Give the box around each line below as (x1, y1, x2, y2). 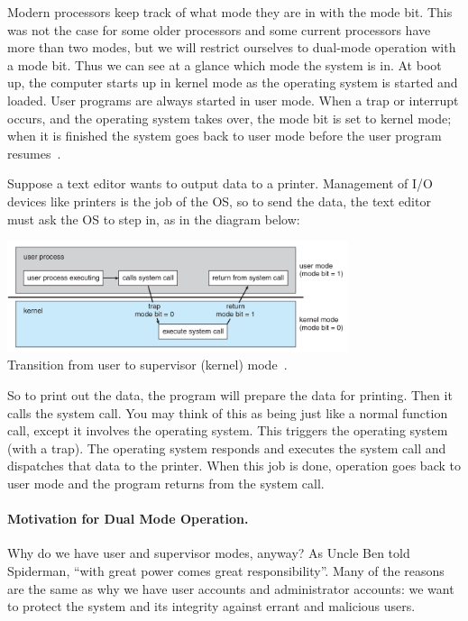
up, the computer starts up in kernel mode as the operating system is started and (7, 73, 458, 92)
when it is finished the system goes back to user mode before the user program (7, 126, 442, 145)
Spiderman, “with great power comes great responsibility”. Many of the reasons (7, 561, 445, 580)
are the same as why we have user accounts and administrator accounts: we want (7, 579, 454, 598)
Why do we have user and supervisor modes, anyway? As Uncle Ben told (7, 543, 410, 562)
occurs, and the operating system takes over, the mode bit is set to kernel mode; (7, 108, 452, 127)
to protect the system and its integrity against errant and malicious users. (7, 597, 416, 616)
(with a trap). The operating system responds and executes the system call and (7, 438, 446, 457)
